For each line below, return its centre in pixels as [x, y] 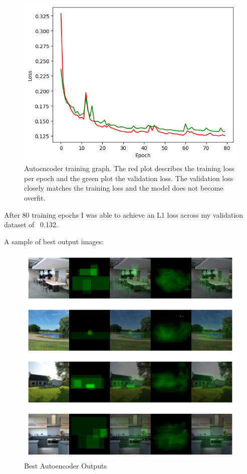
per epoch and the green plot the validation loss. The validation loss [129, 178]
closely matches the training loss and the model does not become [124, 188]
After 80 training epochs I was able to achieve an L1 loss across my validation [124, 214]
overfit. [35, 198]
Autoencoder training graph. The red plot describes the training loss [129, 168]
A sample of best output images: [54, 241]
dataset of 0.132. [31, 224]
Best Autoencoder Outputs [65, 466]
